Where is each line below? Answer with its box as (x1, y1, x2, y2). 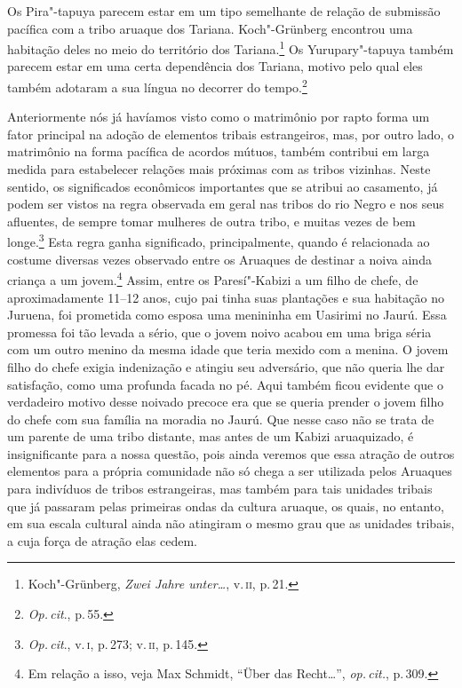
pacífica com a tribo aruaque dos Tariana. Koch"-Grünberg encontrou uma (7, 19, 413, 37)
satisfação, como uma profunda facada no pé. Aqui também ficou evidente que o (7, 375, 443, 393)
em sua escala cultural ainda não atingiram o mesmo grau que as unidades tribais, (7, 514, 455, 533)
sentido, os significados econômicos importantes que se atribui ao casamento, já (7, 177, 438, 195)
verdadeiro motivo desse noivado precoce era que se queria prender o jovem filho (7, 392, 444, 411)
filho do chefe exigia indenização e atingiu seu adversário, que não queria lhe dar (7, 357, 445, 376)
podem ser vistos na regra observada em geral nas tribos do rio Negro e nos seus (7, 194, 444, 213)
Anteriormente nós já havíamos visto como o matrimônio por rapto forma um (7, 107, 430, 126)
